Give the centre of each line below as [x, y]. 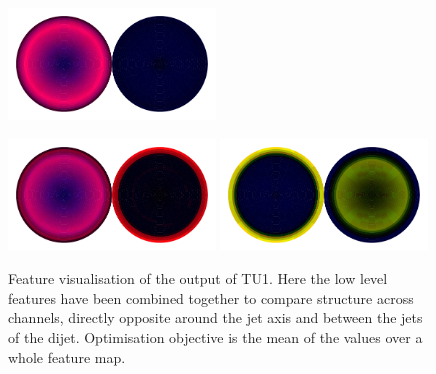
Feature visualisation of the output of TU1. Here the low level [198, 278]
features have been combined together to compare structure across [211, 297]
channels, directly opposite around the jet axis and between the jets [215, 317]
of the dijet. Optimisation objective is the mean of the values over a [215, 337]
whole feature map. [67, 356]
